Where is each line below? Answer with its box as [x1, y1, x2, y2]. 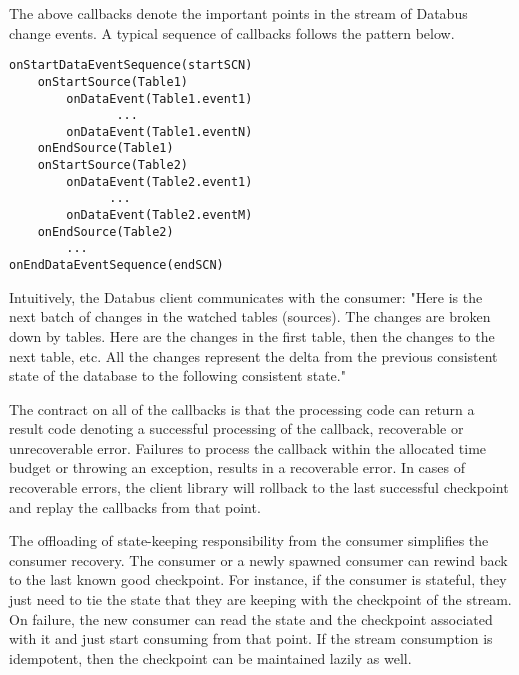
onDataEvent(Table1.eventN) [66, 124, 253, 139]
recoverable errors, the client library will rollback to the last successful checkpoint [9, 477, 509, 498]
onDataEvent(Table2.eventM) [66, 208, 253, 223]
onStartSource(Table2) [37, 158, 188, 173]
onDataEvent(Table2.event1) [66, 174, 253, 189]
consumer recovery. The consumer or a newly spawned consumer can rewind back [9, 549, 508, 570]
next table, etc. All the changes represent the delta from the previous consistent [9, 345, 498, 366]
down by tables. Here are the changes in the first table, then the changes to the [9, 325, 495, 346]
